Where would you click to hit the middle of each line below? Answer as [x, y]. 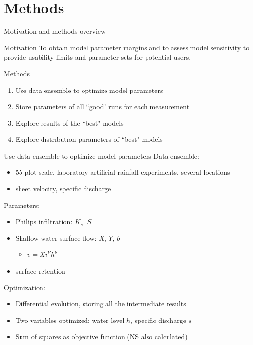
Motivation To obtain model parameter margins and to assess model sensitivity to [127, 47]
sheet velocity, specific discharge [63, 189]
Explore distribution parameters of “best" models [89, 139]
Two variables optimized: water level [70, 320]
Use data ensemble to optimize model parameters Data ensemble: [102, 155]
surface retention [40, 271]
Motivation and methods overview [55, 31]
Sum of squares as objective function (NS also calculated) [101, 336]
